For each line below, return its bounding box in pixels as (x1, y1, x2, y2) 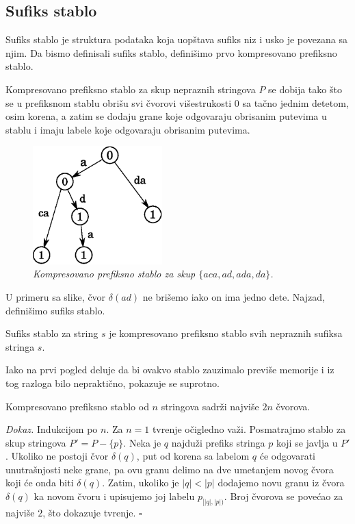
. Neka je (123, 435, 161, 449)
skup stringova (5, 435, 66, 449)
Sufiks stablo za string (5, 326, 98, 340)
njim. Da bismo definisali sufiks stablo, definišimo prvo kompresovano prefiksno (5, 45, 337, 60)
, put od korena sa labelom (136, 449, 250, 463)
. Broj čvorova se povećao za (224, 489, 343, 503)
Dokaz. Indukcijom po (5, 422, 98, 436)
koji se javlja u (276, 435, 338, 449)
